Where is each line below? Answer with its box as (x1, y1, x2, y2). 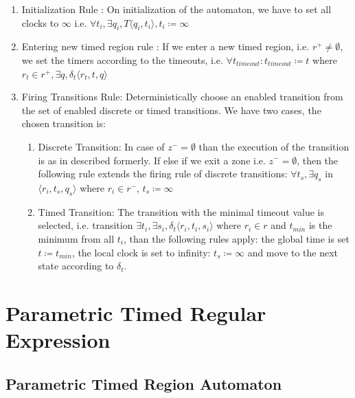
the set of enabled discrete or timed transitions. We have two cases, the (21, 102, 321, 117)
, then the (297, 153, 339, 167)
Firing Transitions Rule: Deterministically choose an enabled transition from (21, 89, 343, 104)
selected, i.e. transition (38, 218, 133, 232)
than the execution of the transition (198, 139, 350, 153)
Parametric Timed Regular (5, 298, 266, 327)
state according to (38, 258, 114, 273)
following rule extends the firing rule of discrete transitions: (38, 166, 288, 181)
